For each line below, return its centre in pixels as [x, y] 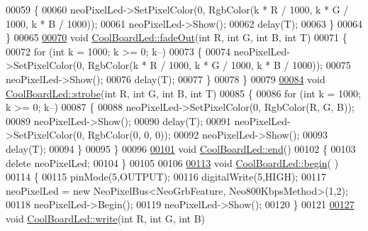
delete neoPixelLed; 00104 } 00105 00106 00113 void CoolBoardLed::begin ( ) [172, 162]
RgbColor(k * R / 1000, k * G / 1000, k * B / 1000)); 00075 [219, 65]
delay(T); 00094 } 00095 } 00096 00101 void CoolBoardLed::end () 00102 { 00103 [181, 148]
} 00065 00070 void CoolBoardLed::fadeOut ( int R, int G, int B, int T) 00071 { [177, 37]
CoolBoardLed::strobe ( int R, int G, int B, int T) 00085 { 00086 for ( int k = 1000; [183, 93]
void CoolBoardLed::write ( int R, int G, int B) [106, 218]
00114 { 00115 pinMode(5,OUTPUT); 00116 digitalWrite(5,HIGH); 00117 [166, 177]
